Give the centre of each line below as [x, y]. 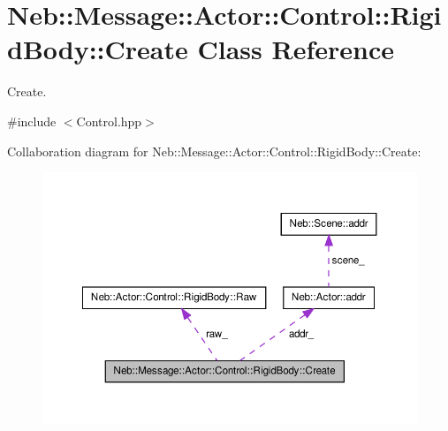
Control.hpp [109, 121]
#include [32, 121]
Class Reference [296, 49]
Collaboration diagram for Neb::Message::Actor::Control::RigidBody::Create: [214, 151]
